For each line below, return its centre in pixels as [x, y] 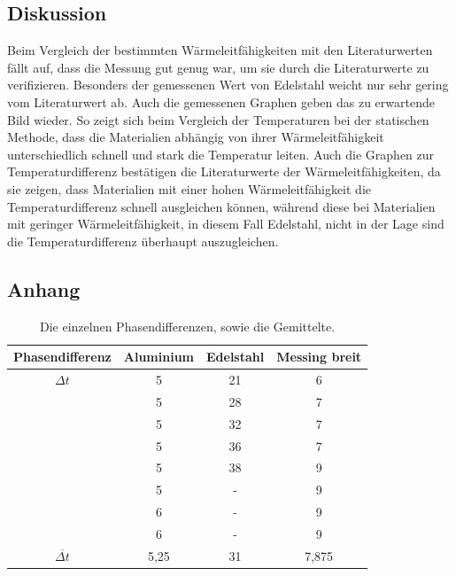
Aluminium [158, 357]
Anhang [44, 288]
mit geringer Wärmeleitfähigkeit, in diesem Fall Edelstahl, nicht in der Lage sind [226, 224]
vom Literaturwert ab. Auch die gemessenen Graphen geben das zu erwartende [221, 101]
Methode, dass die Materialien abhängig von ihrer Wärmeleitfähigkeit [196, 137]
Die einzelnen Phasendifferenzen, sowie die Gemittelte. [187, 326]
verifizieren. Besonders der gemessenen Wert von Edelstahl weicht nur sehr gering [228, 85]
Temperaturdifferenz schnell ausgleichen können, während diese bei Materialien [221, 206]
